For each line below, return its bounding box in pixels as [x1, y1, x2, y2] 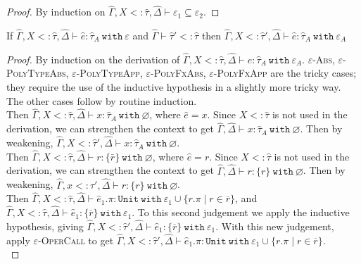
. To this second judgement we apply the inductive [132, 205, 350, 220]
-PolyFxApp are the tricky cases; [213, 65, 357, 80]
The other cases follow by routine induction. [6, 93, 197, 108]
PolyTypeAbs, [6, 65, 69, 80]
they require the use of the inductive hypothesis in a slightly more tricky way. [6, 80, 341, 94]
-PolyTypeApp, [76, 65, 143, 80]
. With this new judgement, [215, 218, 334, 233]
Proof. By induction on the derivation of [6, 51, 180, 66]
